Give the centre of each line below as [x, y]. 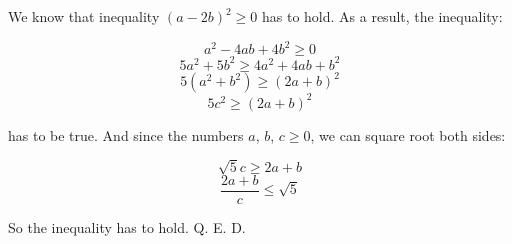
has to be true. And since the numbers [126, 134]
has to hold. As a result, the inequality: [382, 16]
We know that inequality [84, 16]
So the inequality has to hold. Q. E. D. [127, 226]
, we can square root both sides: [408, 134]
